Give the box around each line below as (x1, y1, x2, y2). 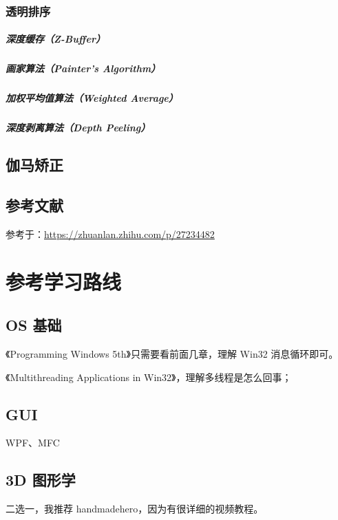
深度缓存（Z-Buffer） (6, 32, 105, 46)
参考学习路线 (6, 267, 122, 295)
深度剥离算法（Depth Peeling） (6, 120, 151, 135)
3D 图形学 (6, 469, 76, 490)
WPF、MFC (6, 435, 60, 450)
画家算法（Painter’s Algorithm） (6, 61, 161, 76)
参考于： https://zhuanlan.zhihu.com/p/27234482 (6, 226, 215, 241)
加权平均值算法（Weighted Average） (6, 91, 178, 105)
